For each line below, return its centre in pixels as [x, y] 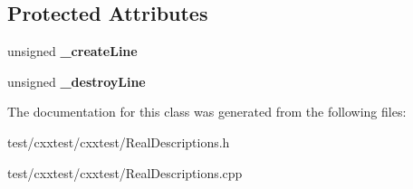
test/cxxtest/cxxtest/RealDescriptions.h [119, 142]
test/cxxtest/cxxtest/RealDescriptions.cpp [125, 172]
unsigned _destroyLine [77, 81]
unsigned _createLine [72, 51]
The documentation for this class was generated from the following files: [207, 112]
